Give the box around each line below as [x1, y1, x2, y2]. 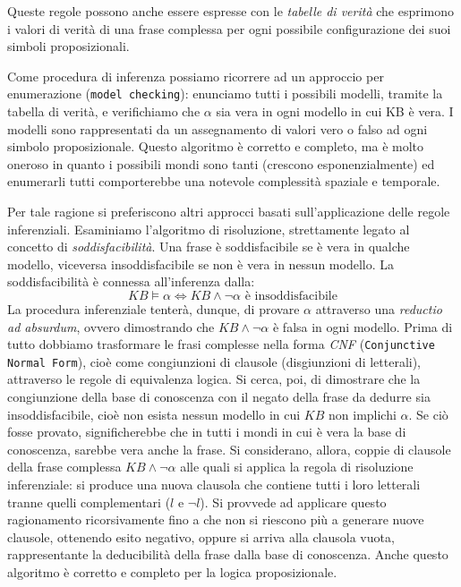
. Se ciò [408, 404, 448, 423]
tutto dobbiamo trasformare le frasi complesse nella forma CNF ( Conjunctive [7, 335, 435, 353]
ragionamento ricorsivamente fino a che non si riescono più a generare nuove [7, 510, 424, 529]
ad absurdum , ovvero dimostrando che [7, 317, 215, 336]
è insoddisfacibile [244, 289, 337, 302]
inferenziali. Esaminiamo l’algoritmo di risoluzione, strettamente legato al [7, 219, 410, 238]
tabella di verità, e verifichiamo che [7, 102, 201, 121]
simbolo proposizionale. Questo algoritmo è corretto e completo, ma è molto [7, 137, 424, 156]
